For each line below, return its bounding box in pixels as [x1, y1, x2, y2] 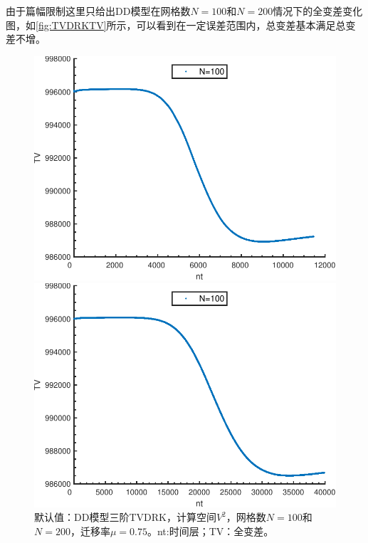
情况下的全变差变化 [273, 4, 363, 18]
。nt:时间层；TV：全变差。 [147, 524, 274, 539]
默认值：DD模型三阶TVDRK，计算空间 [34, 510, 216, 524]
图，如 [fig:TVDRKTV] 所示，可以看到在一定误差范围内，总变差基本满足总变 [6, 17, 356, 32]
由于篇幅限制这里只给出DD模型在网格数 [6, 4, 191, 18]
